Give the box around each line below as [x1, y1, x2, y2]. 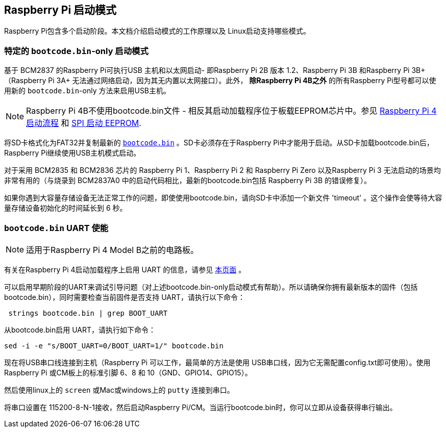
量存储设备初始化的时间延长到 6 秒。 [4, 204, 127, 213]
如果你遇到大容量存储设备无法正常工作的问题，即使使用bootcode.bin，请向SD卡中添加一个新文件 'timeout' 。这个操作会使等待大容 [4, 193, 442, 202]
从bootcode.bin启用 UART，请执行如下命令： [4, 325, 156, 334]
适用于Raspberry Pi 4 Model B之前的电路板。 [26, 244, 199, 255]
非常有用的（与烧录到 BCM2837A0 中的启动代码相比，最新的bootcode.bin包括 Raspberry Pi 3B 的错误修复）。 [4, 176, 371, 185]
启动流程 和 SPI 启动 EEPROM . [26, 118, 141, 129]
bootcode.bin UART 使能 [4, 222, 109, 233]
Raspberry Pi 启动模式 [4, 4, 117, 16]
